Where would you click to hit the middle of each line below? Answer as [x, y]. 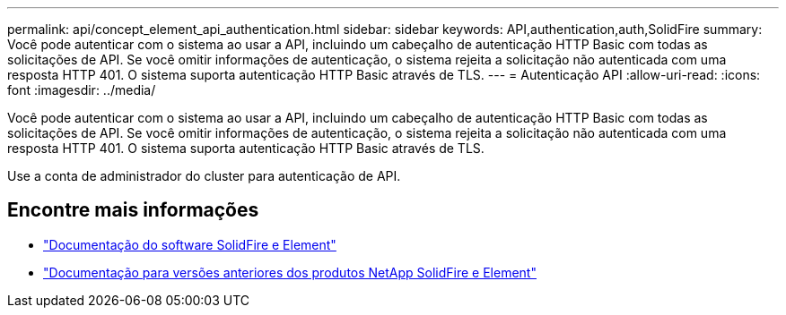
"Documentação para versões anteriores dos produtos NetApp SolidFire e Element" [290, 272]
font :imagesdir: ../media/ [82, 90]
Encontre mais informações [133, 210]
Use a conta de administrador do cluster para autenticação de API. [204, 176]
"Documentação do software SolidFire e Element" [190, 244]
